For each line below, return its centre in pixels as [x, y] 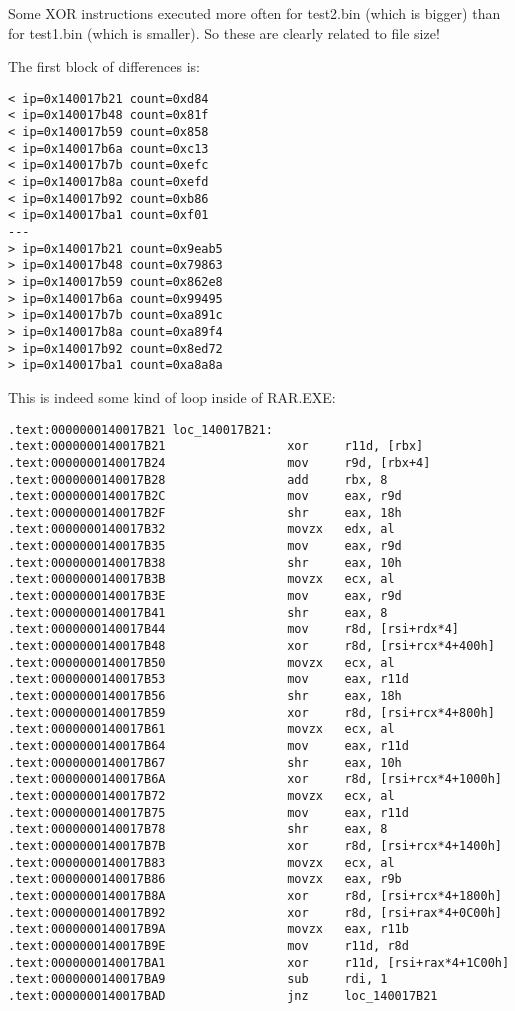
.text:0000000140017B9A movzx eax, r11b [208, 929]
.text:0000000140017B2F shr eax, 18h [205, 512]
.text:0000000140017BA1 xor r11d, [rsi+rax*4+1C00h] [259, 962]
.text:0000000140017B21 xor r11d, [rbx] [216, 446]
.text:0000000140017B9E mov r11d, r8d [208, 945]
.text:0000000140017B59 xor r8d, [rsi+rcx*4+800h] [251, 712]
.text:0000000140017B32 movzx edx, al [201, 529]
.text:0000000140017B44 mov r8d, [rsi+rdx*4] [234, 629]
